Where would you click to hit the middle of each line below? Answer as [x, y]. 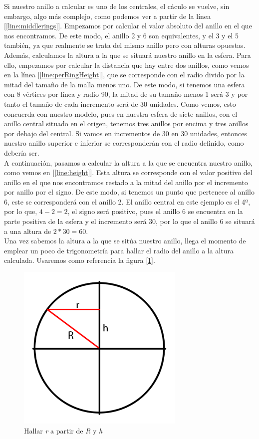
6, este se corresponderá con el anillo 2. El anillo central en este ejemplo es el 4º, [127, 201]
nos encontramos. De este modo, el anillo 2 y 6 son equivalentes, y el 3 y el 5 [121, 35]
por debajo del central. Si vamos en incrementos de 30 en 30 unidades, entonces [126, 133]
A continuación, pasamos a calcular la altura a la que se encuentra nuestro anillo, [129, 162]
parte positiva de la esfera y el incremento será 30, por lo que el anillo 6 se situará [129, 221]
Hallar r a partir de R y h [63, 430]
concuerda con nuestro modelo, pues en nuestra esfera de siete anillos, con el [121, 113]
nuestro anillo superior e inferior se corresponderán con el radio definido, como [124, 143]
